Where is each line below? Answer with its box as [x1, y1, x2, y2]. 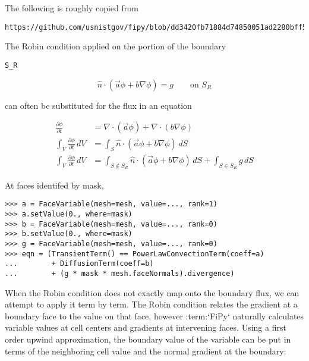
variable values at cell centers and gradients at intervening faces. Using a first [5, 321, 286, 334]
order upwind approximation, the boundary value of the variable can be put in [5, 332, 291, 345]
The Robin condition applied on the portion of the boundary [5, 40, 226, 52]
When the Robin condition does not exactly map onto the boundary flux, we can [5, 286, 299, 299]
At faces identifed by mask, [5, 178, 104, 191]
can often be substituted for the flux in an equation [5, 99, 192, 111]
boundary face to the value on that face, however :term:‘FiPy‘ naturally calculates [5, 309, 304, 322]
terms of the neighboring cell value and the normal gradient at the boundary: [5, 344, 286, 357]
